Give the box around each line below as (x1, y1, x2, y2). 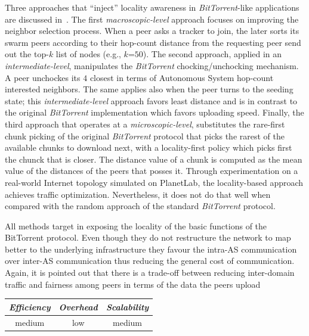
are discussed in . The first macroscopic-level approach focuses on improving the (5, 13, 299, 25)
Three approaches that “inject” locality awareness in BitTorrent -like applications (5, 1, 299, 13)
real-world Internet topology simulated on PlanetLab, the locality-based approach (5, 176, 304, 188)
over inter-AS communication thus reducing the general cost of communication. (5, 254, 295, 267)
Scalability (106, 300, 149, 313)
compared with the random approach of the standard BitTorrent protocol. (5, 200, 276, 212)
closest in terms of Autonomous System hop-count (89, 71, 274, 83)
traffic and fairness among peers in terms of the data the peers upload (5, 278, 261, 290)
